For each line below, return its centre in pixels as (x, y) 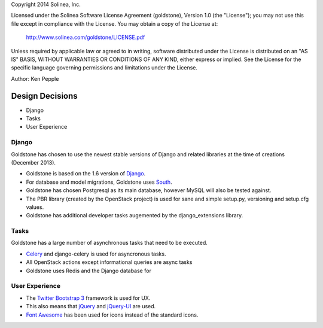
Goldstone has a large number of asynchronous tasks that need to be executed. (109, 243)
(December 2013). (33, 162)
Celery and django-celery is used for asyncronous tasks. (96, 254)
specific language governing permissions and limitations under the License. (104, 68)
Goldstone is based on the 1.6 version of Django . (86, 174)
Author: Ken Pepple (35, 78)
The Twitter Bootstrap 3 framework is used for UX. (88, 298)
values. (35, 207)
